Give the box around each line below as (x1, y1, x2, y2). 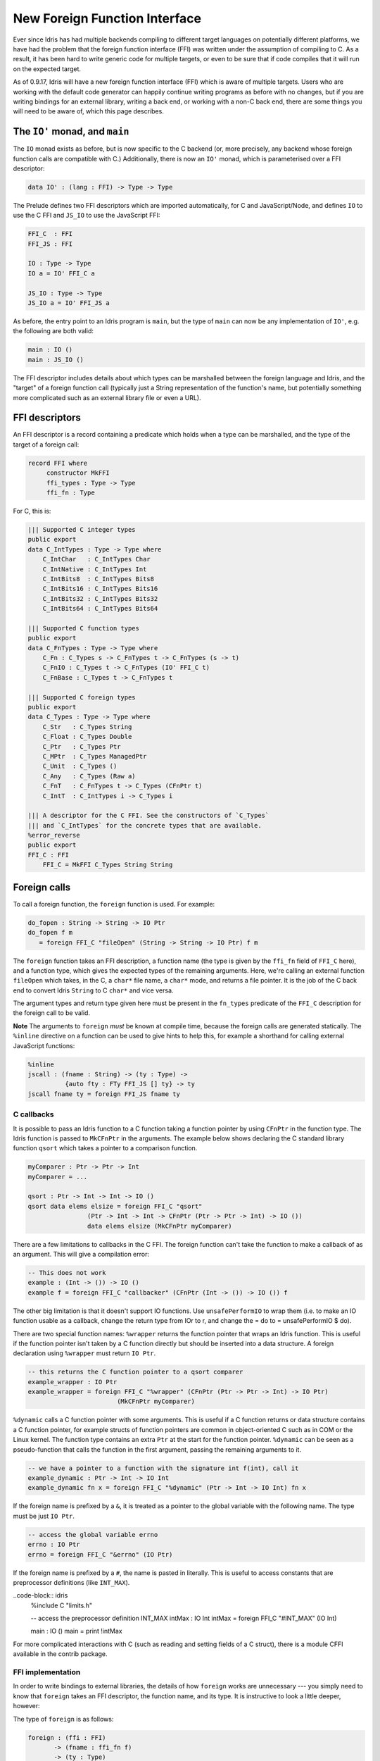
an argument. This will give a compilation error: (13, 1250, 149, 1259)
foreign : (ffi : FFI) (27, 1734, 106, 1741)
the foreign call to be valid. (13, 1009, 91, 1017)
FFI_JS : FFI (27, 239, 73, 248)
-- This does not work (27, 1269, 106, 1276)
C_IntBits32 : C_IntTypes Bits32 (42, 595, 158, 602)
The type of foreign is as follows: (13, 1715, 114, 1723)
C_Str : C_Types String (42, 723, 132, 730)
